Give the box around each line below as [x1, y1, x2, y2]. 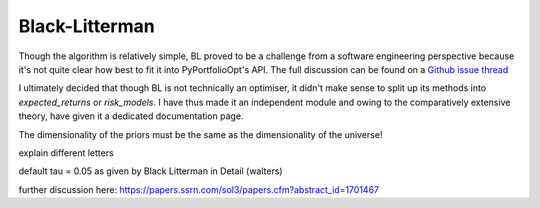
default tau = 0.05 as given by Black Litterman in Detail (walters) [18, 165, 284, 177]
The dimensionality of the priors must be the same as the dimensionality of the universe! [18, 128, 383, 140]
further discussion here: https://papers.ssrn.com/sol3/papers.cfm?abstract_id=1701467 [18, 183, 380, 195]
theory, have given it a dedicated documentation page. [18, 110, 244, 122]
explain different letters [18, 146, 114, 159]
